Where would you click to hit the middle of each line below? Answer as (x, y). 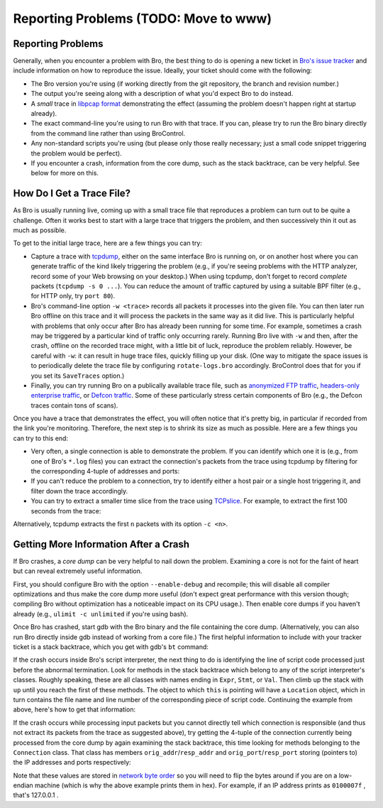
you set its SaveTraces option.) (78, 376)
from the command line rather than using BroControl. (108, 133)
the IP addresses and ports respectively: (72, 763)
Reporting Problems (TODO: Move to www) (143, 18)
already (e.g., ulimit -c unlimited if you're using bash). (101, 613)
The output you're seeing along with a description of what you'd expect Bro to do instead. (162, 94)
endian (23, 785)
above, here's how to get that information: (74, 709)
